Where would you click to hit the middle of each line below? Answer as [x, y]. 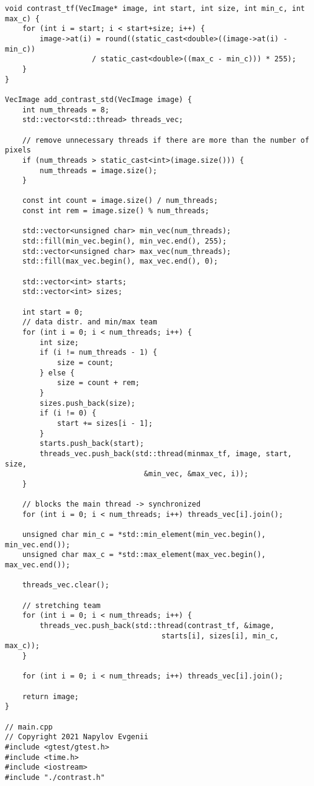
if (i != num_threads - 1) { [98, 353]
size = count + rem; [98, 383]
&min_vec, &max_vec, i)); [196, 474]
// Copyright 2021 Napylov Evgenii [77, 737]
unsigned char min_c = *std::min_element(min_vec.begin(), [144, 535]
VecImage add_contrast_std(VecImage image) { [98, 99]
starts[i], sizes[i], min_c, [220, 636]
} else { [57, 373]
